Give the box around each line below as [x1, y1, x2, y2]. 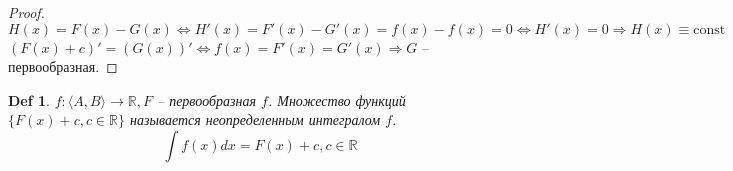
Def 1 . [8, 89, 50, 110]
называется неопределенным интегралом [130, 109, 381, 130]
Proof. [8, 2, 45, 22]
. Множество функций [267, 89, 406, 110]
